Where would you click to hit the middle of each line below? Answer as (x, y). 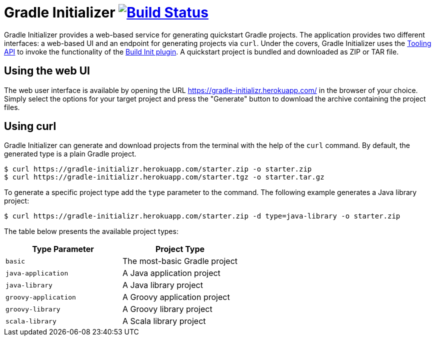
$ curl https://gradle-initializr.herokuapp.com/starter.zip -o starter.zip (158, 169)
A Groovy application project (176, 297)
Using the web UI (47, 71)
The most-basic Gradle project (180, 261)
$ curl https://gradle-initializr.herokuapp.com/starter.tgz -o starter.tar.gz (164, 177)
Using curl (30, 126)
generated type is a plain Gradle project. (70, 154)
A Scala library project (164, 321)
